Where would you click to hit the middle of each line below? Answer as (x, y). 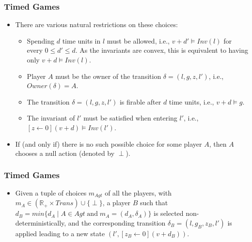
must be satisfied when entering (130, 118)
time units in (81, 40)
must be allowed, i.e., (138, 40)
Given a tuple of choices (51, 192)
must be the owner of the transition (108, 76)
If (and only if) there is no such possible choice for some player (109, 144)
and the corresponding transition (117, 223)
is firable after (140, 101)
